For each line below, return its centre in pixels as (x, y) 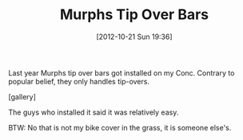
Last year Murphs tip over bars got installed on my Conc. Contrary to (121, 72)
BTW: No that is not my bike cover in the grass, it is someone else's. (120, 127)
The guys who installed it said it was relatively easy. (94, 112)
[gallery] (22, 96)
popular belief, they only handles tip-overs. (79, 81)
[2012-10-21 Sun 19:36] (134, 37)
